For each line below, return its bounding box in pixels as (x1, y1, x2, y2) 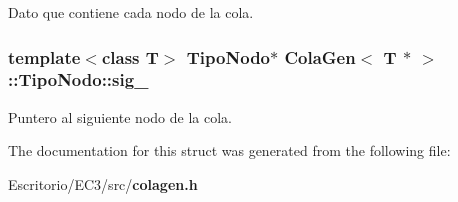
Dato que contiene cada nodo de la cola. (8, 2, 254, 22)
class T (101, 44, 159, 69)
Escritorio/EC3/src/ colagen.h (8, 173, 198, 194)
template (8, 44, 81, 69)
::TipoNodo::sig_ (8, 67, 149, 92)
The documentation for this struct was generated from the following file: (8, 140, 451, 161)
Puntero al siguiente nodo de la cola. (8, 106, 232, 127)
